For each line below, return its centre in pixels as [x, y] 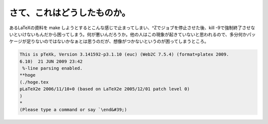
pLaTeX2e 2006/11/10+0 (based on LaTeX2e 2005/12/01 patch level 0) [105, 89]
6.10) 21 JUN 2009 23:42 [51, 61]
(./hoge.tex [34, 82]
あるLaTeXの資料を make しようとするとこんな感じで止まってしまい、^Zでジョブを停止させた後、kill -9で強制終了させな [132, 28]
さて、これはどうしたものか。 [70, 13]
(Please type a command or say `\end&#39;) [73, 110]
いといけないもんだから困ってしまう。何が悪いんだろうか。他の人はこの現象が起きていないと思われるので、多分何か [128, 34]
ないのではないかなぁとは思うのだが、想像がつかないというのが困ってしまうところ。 [122, 41]
